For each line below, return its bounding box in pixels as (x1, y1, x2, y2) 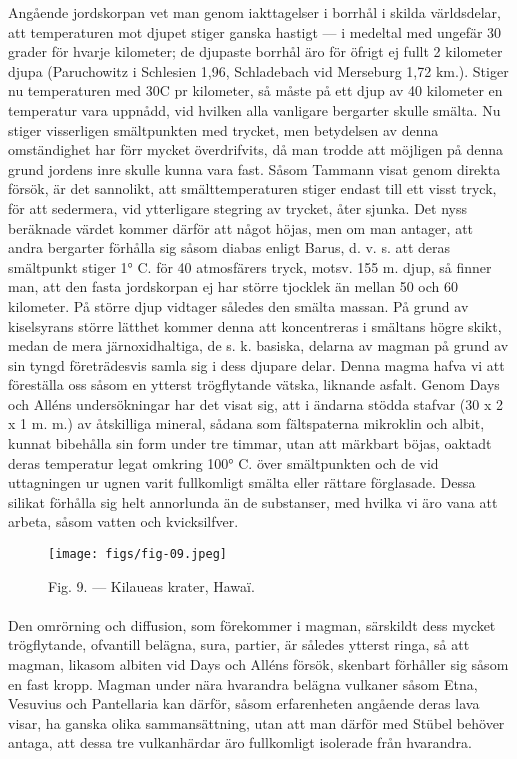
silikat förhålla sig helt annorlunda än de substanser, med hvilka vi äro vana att (8, 491, 498, 512)
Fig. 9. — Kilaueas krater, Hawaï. (48, 575, 255, 596)
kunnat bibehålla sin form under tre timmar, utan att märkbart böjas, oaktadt (8, 433, 492, 454)
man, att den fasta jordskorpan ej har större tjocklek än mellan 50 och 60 (8, 276, 458, 297)
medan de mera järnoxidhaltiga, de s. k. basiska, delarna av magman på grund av (8, 335, 509, 356)
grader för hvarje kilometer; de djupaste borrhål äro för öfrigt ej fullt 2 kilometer (8, 41, 503, 62)
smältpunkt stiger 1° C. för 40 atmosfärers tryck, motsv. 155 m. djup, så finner (8, 256, 492, 277)
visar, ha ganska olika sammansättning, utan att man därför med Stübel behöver (8, 712, 505, 733)
